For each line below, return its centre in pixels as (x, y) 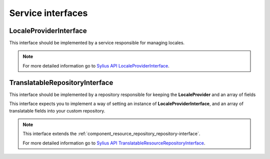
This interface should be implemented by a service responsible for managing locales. (97, 43)
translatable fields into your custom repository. (57, 110)
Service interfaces (48, 13)
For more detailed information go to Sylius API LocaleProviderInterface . (96, 65)
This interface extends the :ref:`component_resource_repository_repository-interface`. (111, 134)
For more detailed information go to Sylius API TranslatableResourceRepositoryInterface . (114, 143)
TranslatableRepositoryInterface (61, 82)
